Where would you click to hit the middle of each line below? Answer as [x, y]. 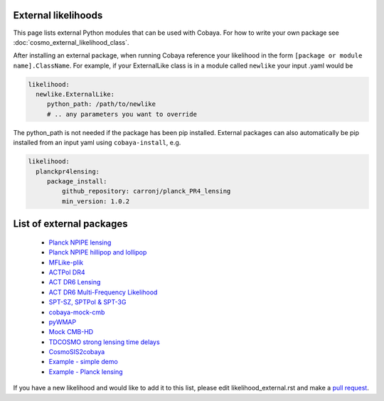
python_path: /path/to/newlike [101, 104]
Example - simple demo [84, 362]
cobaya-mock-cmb [77, 312]
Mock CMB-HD [71, 332]
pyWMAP [63, 322]
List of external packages [70, 224]
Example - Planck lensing [86, 371]
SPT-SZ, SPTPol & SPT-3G [87, 302]
